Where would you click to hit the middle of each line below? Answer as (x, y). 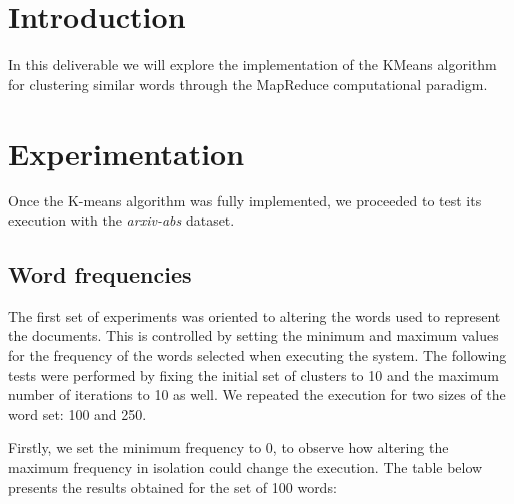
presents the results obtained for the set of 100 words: (172, 486)
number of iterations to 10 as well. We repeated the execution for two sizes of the (257, 394)
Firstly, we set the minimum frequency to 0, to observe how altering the (228, 447)
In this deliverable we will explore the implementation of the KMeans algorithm (252, 64)
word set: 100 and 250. (77, 413)
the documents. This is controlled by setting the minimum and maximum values (253, 335)
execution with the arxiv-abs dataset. (121, 220)
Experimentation (126, 152)
